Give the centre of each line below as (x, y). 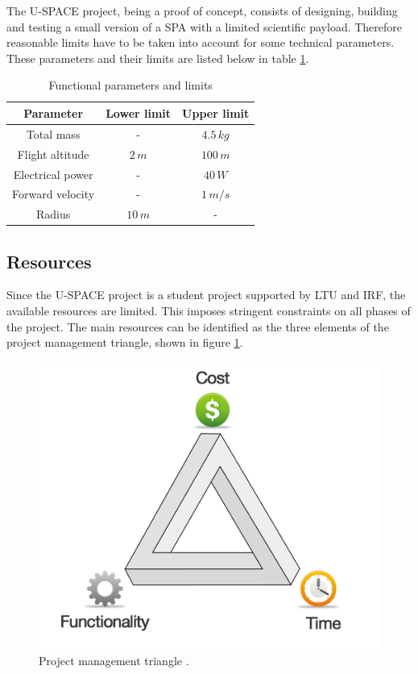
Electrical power (53, 174)
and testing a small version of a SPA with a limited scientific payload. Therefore (205, 26)
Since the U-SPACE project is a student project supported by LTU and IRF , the (206, 295)
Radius (53, 214)
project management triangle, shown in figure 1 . (125, 342)
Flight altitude (53, 154)
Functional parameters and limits (130, 85)
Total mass (53, 133)
